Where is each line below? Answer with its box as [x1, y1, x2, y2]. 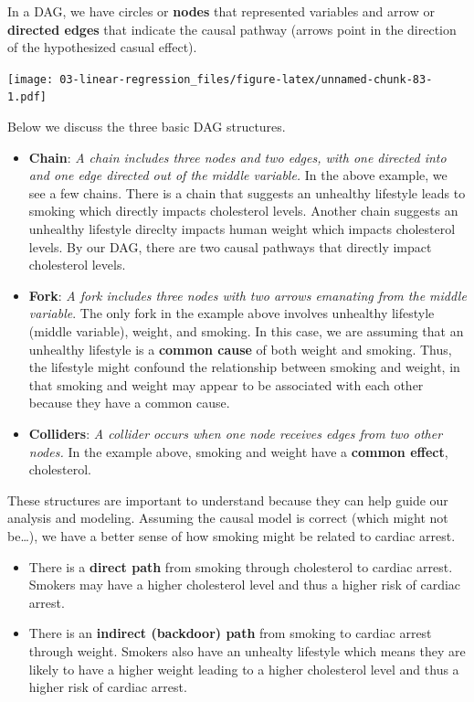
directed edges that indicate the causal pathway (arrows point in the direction [7, 19, 457, 38]
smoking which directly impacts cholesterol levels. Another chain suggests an [28, 201, 458, 220]
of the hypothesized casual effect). [7, 37, 197, 57]
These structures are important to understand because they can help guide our [7, 490, 448, 509]
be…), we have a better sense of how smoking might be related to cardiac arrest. [7, 526, 456, 545]
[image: [7, 72, 54, 86]
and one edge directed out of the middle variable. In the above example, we [28, 165, 448, 185]
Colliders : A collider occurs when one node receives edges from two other [28, 424, 443, 442]
